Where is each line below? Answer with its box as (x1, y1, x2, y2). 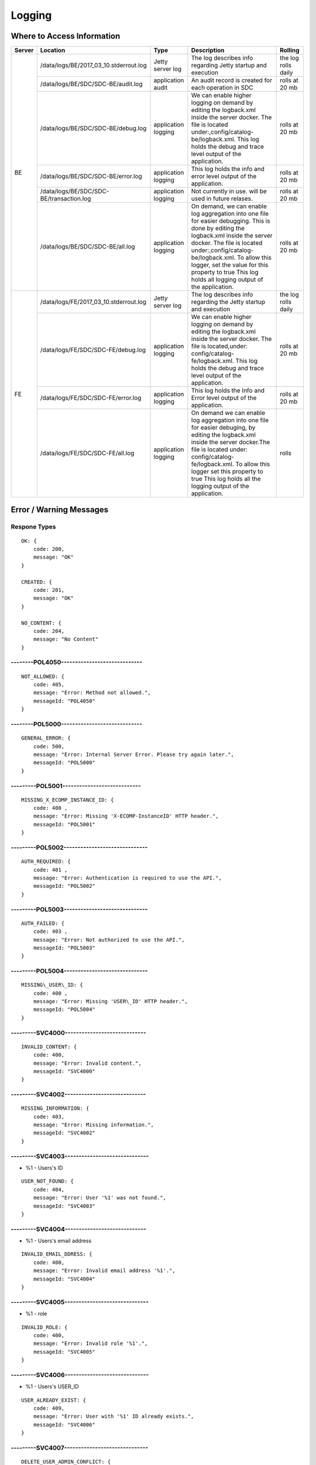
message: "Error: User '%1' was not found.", (33, 1194, 167, 1201)
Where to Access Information (11, 31, 121, 41)
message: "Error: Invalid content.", (33, 1059, 142, 1067)
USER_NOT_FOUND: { (21, 1178, 74, 1185)
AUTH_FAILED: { (21, 920, 65, 926)
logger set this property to (191, 468, 263, 476)
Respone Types (11, 523, 56, 531)
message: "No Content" (33, 636, 99, 643)
